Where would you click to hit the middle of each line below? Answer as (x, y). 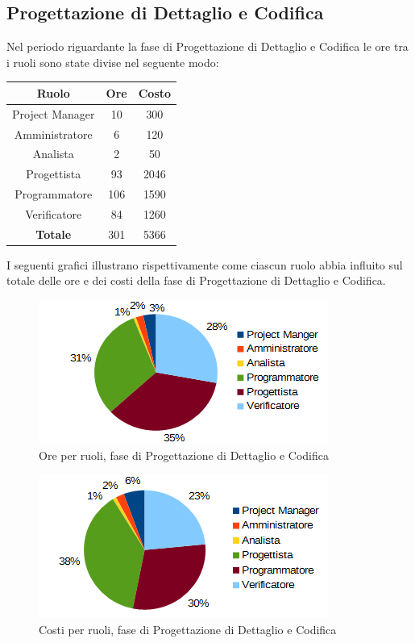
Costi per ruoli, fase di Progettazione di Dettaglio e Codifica (188, 629)
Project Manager (54, 113)
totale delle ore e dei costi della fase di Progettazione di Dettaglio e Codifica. (196, 280)
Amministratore (53, 134)
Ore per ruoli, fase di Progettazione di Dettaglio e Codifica (184, 455)
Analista (53, 154)
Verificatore (54, 213)
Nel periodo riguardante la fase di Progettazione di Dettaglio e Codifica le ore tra (207, 46)
